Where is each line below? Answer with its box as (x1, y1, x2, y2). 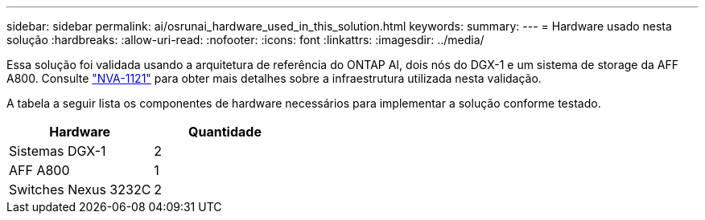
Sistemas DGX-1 (9, 143, 106, 159)
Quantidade (188, 124, 262, 140)
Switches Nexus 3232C (9, 181, 151, 198)
